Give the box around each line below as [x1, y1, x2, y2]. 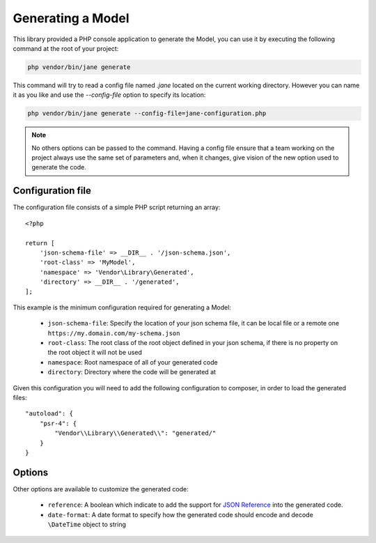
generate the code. [31, 163, 86, 171]
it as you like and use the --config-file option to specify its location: [13, 91, 206, 99]
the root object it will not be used [47, 349, 143, 357]
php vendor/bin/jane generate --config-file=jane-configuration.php [27, 109, 267, 118]
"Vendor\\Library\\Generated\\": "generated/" [54, 429, 217, 437]
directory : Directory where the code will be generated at [47, 368, 216, 376]
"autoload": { [25, 410, 73, 418]
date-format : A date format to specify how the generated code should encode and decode [47, 510, 313, 519]
